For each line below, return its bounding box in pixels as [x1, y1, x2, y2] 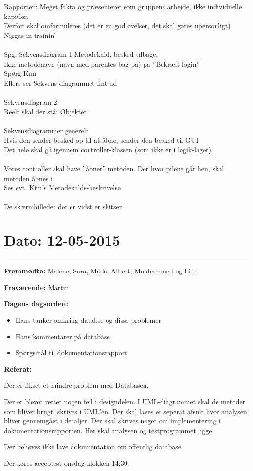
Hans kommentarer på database [15, 331, 110, 341]
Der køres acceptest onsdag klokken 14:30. [4, 457, 129, 468]
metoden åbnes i [4, 173, 53, 183]
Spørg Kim [4, 68, 36, 78]
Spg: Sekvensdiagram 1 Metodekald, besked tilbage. [4, 49, 158, 59]
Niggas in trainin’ [4, 30, 56, 40]
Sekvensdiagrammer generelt [4, 125, 89, 135]
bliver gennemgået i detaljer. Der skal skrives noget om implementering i [4, 416, 221, 426]
